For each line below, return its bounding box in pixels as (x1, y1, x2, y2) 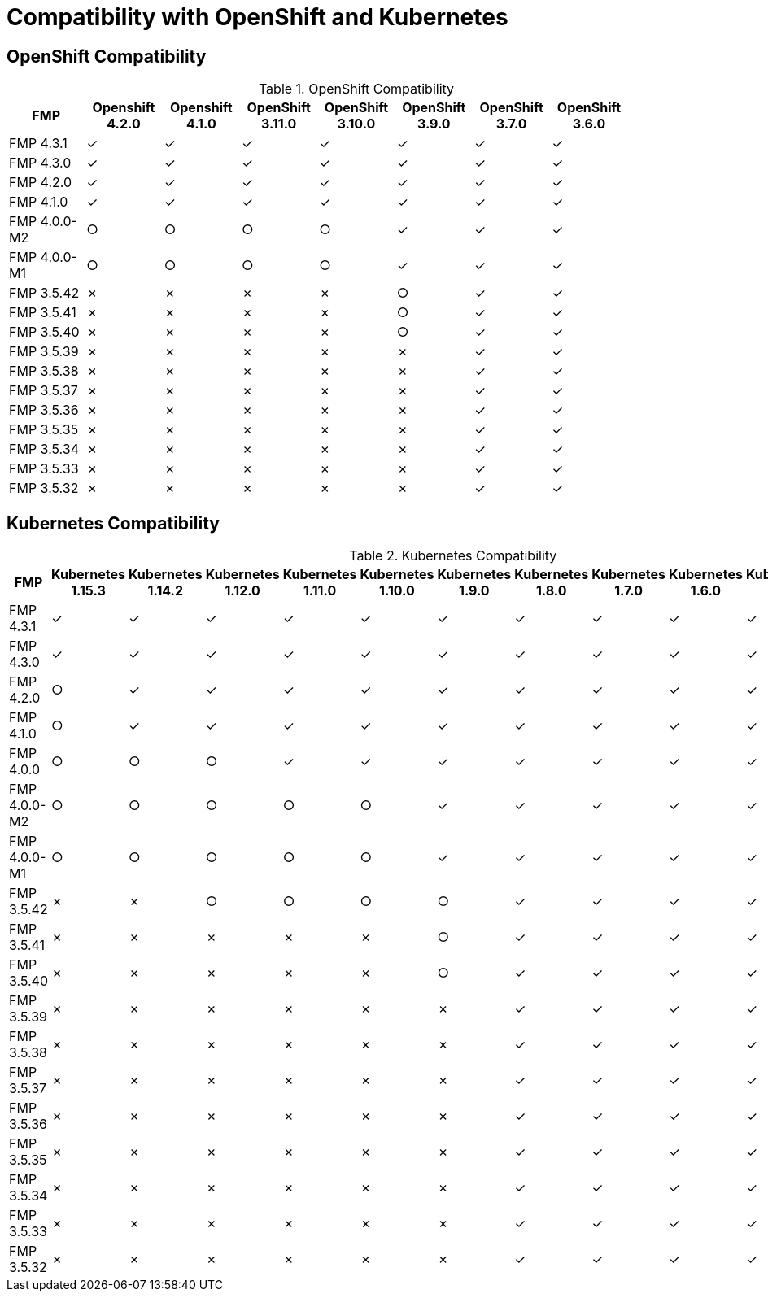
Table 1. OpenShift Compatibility (258, 81, 455, 98)
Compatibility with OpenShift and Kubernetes (7, 3, 508, 31)
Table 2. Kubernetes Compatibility (349, 547, 557, 564)
